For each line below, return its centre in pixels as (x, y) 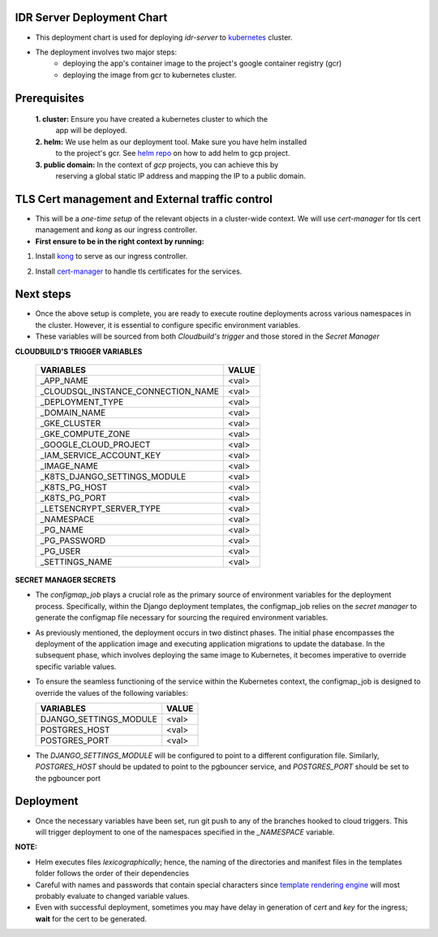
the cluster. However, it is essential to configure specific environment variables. (168, 325)
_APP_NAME (64, 380)
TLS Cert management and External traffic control (144, 199)
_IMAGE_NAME (69, 465)
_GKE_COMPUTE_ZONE (85, 434)
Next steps (43, 294)
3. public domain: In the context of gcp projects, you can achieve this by (157, 164)
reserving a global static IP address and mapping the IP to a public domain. (180, 176)
